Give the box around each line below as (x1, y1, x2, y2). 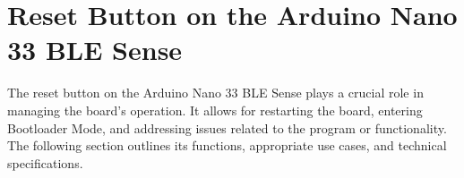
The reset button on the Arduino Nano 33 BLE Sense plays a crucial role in (7, 83, 424, 102)
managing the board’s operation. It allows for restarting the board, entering (7, 100, 423, 119)
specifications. (7, 153, 83, 172)
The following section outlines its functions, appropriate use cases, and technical (7, 136, 447, 155)
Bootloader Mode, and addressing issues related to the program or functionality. (7, 118, 447, 137)
